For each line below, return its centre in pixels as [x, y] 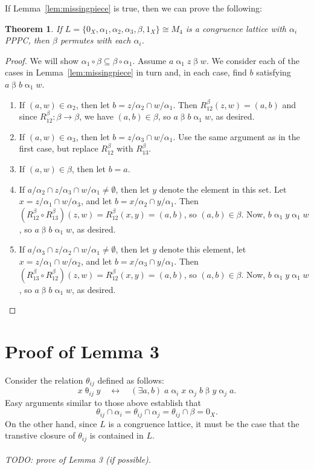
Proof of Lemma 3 [82, 351]
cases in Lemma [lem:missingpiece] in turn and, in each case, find [126, 72]
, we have [96, 116]
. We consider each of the [253, 60]
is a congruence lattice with [236, 28]
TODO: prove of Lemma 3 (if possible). [78, 459]
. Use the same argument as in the [236, 136]
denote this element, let [203, 249]
